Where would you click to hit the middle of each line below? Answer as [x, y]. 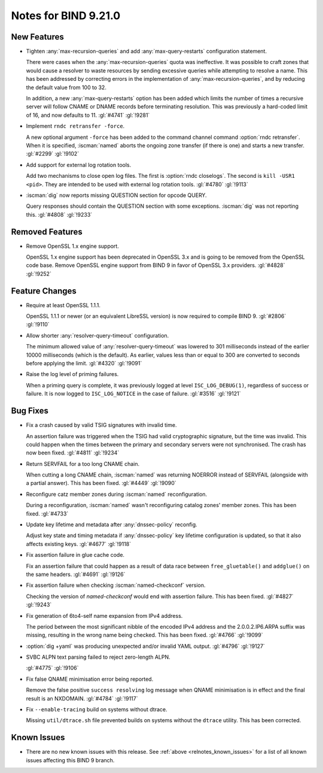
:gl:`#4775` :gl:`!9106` [52, 668]
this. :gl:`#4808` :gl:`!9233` [59, 214]
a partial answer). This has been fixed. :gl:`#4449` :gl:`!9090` [101, 483]
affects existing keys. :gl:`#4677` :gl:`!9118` [79, 544]
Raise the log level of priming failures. [72, 374]
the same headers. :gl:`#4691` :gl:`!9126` [76, 574]
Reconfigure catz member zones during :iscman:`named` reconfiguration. [117, 494]
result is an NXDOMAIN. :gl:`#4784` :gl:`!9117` [82, 698]
